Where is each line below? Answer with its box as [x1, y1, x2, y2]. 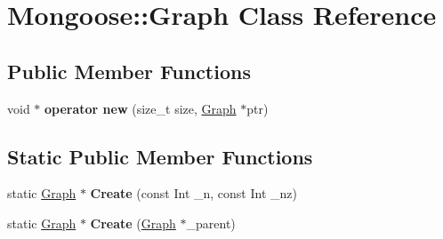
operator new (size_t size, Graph [44, 99, 237, 117]
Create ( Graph [90, 213, 176, 232]
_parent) [186, 213, 236, 232]
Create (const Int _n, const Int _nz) [90, 184, 297, 203]
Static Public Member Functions [7, 142, 313, 170]
